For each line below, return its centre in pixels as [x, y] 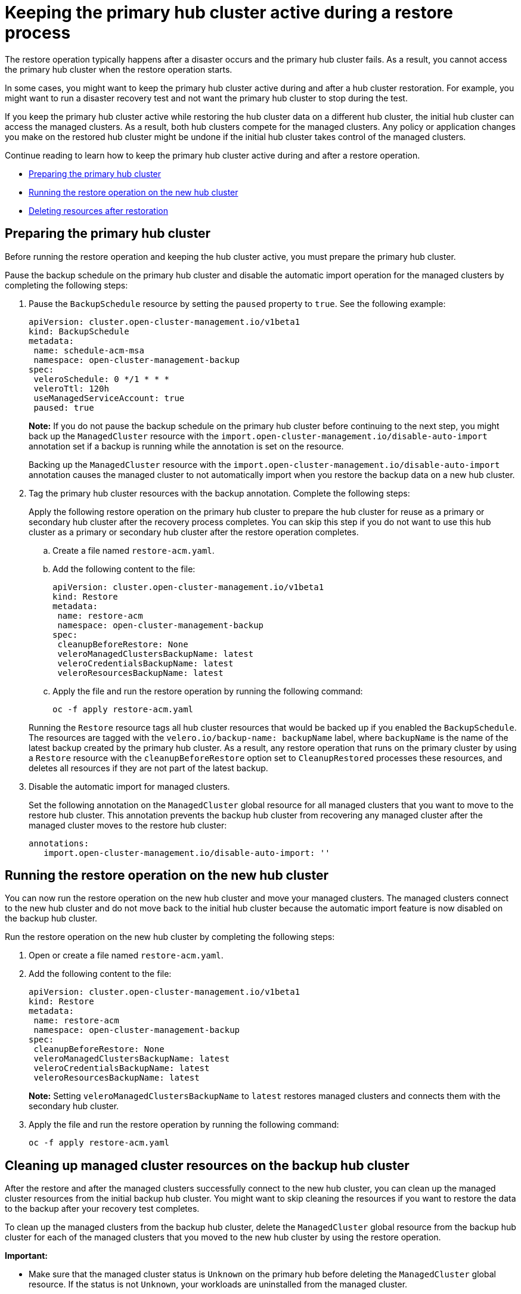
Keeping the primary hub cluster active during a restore [229, 13]
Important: [26, 1256]
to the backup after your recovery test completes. [102, 1209]
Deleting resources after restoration [98, 210]
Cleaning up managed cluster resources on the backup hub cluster [207, 1165]
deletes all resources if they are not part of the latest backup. [148, 768]
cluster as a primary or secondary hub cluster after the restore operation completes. [194, 532]
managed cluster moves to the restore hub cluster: [128, 825]
